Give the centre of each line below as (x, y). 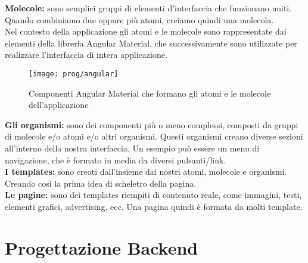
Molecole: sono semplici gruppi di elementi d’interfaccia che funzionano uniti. (148, 8)
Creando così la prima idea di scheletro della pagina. (101, 183)
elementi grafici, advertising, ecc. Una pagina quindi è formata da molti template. (154, 206)
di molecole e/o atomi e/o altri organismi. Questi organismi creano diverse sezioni (154, 136)
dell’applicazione (59, 105)
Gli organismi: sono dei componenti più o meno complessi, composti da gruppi (152, 124)
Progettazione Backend (102, 247)
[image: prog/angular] (74, 74)
